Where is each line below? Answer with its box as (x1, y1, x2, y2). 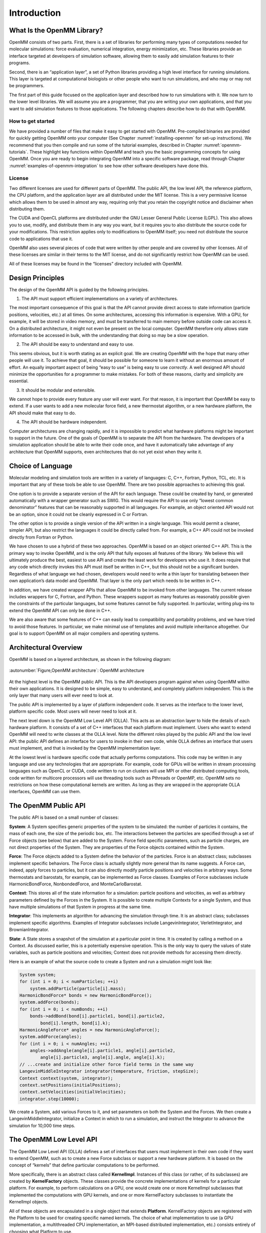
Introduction (9, 7, 61, 18)
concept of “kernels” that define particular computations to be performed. (9, 1162, 160, 1168)
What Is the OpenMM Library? (9, 26, 103, 35)
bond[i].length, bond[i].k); (40, 1020, 111, 1026)
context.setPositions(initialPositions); (19, 1083, 121, 1088)
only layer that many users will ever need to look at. (9, 692, 114, 698)
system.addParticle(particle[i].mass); (30, 985, 127, 991)
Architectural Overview (9, 643, 83, 652)
